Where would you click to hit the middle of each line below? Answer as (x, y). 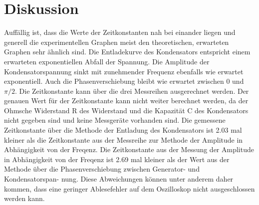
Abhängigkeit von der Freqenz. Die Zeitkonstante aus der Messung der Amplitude (129, 149)
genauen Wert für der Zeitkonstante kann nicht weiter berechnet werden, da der (126, 101)
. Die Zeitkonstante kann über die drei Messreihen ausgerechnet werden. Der (132, 91)
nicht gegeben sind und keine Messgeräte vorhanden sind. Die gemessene (115, 120)
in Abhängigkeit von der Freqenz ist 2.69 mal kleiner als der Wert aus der (117, 159)
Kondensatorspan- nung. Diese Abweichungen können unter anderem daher (119, 179)
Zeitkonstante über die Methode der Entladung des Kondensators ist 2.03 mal (123, 130)
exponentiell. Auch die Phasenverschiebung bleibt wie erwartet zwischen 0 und (124, 81)
